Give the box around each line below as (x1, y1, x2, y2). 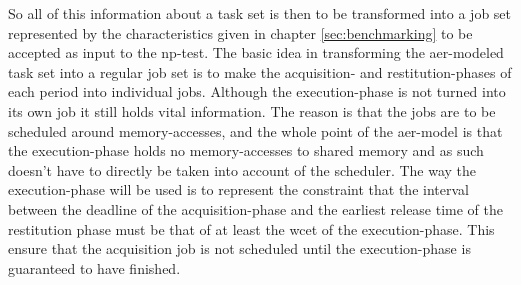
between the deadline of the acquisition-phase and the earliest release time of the (8, 198, 504, 219)
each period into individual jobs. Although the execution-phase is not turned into (8, 81, 506, 102)
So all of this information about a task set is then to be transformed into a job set (8, 3, 512, 23)
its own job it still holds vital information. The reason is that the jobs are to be (8, 100, 496, 121)
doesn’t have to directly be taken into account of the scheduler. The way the (8, 159, 477, 180)
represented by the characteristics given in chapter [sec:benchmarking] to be (8, 22, 473, 43)
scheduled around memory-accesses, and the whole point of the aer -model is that (8, 120, 503, 141)
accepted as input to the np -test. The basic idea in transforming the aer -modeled (8, 42, 504, 63)
